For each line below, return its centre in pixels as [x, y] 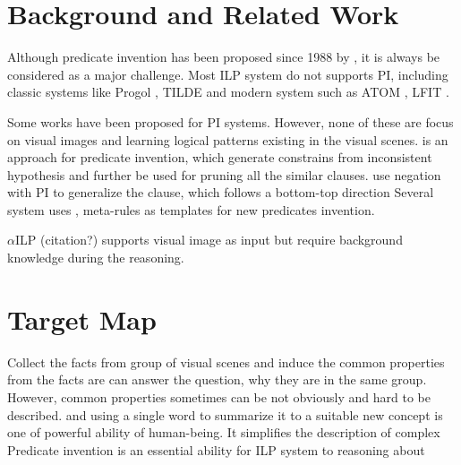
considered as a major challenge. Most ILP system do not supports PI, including [228, 74]
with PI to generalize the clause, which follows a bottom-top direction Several [221, 192]
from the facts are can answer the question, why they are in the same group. [217, 379]
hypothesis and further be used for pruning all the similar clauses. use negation [224, 174]
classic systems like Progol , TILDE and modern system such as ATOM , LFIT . [228, 92]
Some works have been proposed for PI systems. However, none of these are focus [230, 121]
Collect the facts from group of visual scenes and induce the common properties [226, 362]
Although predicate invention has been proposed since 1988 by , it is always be [224, 57]
